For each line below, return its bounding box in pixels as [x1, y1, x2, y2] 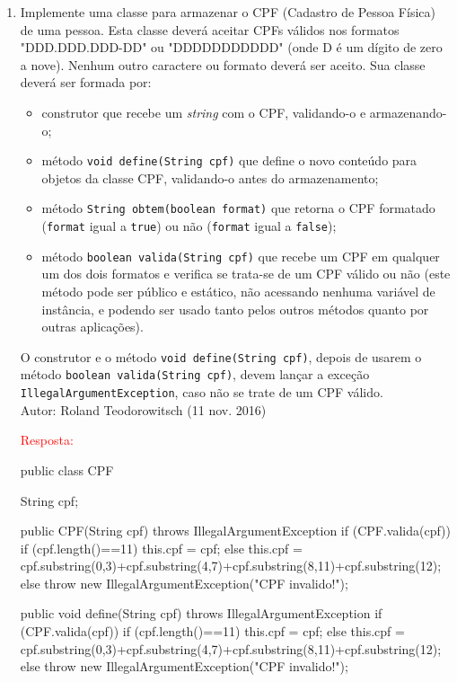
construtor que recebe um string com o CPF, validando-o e [41, 102, 366, 121]
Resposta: [20, 430, 74, 449]
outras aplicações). [41, 317, 144, 336]
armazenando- [369, 102, 447, 121]
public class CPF [20, 460, 114, 479]
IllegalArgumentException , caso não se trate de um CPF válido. [20, 383, 383, 402]
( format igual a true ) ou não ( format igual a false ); [41, 217, 337, 235]
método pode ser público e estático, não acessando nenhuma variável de [41, 281, 435, 300]
